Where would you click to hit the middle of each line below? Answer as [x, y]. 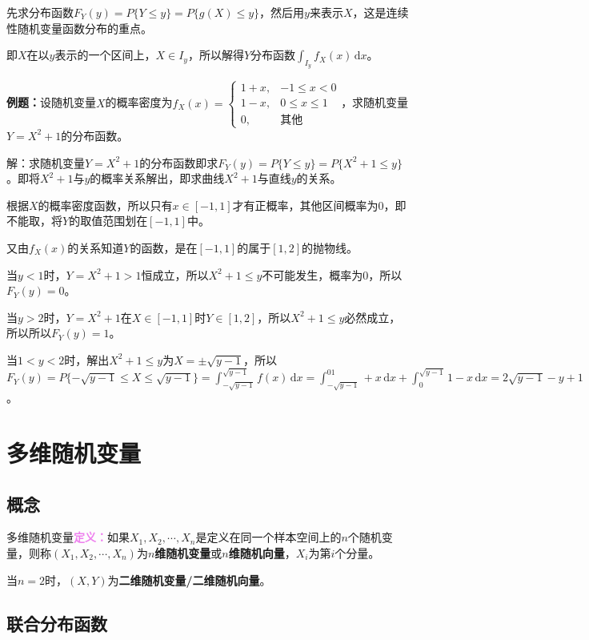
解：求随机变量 [46, 162]
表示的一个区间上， [105, 55]
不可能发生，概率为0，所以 [332, 274]
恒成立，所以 [175, 274]
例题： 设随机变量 [51, 102]
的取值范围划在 [108, 221]
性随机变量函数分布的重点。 [79, 28]
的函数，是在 [164, 247]
